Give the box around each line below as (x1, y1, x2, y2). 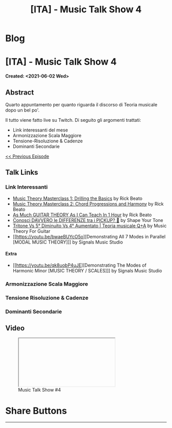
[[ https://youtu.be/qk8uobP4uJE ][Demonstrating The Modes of (12, 262, 147, 268)
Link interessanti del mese (12, 127, 68, 133)
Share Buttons (5, 405, 68, 417)
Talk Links (5, 168, 38, 177)
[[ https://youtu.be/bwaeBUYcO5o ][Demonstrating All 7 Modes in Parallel (12, 233, 166, 239)
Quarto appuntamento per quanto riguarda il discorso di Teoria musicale (5, 101, 158, 107)
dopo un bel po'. (5, 107, 40, 113)
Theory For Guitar (12, 228, 51, 234)
